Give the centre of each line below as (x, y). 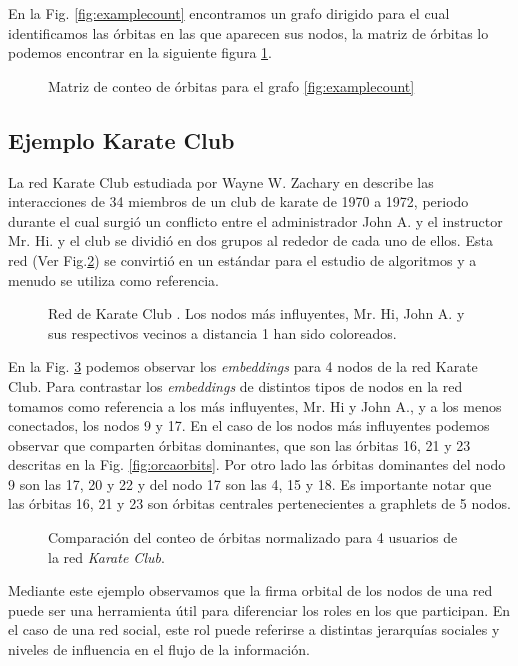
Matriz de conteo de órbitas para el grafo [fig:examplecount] (231, 85)
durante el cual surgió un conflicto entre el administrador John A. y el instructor (255, 220)
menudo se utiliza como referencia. (113, 279)
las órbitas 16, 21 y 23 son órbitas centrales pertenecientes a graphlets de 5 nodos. (259, 503)
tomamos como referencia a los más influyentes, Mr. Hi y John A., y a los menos (255, 405)
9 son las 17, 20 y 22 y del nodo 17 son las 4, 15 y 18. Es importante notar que (250, 483)
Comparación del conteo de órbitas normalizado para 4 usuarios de (253, 537)
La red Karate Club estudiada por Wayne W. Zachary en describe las (221, 181)
